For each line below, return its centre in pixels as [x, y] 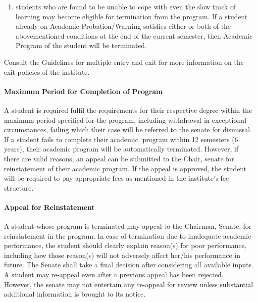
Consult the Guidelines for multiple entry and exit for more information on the [124, 62]
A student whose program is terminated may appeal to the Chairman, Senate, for [128, 226]
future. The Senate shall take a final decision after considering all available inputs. [129, 265]
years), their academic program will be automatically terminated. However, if [121, 149]
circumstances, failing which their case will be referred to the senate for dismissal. [128, 129]
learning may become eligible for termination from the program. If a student [131, 16]
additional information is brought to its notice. [75, 294]
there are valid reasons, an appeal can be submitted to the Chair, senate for [119, 158]
